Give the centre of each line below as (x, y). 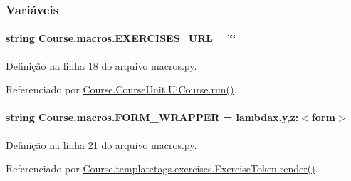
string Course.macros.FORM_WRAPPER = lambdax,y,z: (152, 117)
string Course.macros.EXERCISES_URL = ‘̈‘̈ (121, 38)
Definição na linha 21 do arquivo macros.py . (101, 144)
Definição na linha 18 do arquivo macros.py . (101, 65)
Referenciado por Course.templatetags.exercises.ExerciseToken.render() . (162, 169)
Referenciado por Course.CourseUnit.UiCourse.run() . (121, 89)
